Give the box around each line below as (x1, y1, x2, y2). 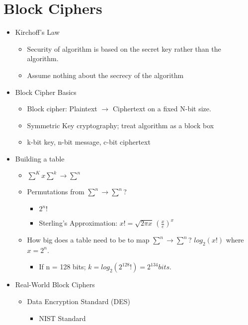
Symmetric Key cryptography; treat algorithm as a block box (27, 120, 214, 130)
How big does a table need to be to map (27, 235, 150, 245)
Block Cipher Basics (15, 86, 77, 97)
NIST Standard (39, 313, 86, 323)
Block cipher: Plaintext (27, 103, 97, 114)
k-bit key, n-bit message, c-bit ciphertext (27, 137, 151, 147)
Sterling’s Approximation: (39, 218, 118, 228)
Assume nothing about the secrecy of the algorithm (27, 70, 184, 80)
